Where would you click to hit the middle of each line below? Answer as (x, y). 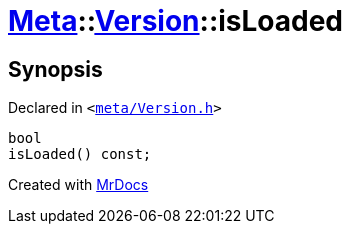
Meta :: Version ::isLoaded (176, 21)
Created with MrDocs (78, 185)
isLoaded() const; (80, 154)
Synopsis (55, 69)
